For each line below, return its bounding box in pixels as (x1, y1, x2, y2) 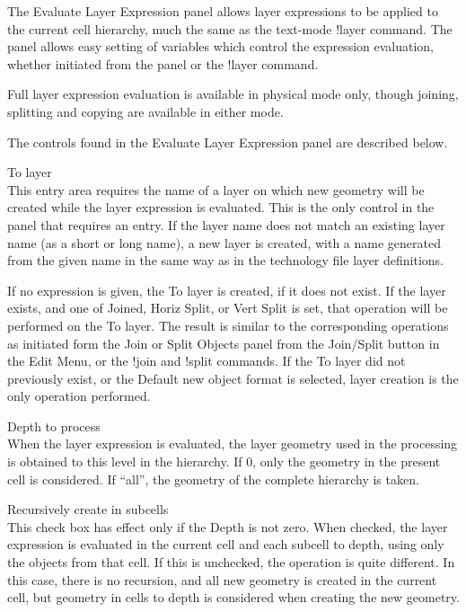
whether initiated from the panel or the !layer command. (7, 54, 319, 73)
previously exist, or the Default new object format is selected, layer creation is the (7, 368, 459, 387)
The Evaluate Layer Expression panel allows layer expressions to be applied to (7, 2, 438, 20)
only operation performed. (7, 386, 151, 405)
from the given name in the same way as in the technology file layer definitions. (7, 251, 444, 270)
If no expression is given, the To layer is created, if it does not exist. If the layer (7, 280, 446, 299)
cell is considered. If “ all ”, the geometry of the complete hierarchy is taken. (7, 469, 419, 488)
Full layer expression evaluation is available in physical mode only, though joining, (7, 84, 459, 103)
